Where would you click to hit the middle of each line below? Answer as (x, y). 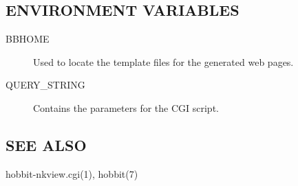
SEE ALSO (46, 144)
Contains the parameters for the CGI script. (126, 107)
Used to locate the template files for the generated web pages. (163, 61)
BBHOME (28, 39)
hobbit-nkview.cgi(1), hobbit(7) (72, 173)
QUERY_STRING (45, 85)
